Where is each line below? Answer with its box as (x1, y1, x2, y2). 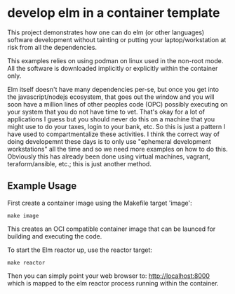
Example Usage (7, 180, 77, 192)
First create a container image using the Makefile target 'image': (7, 199, 192, 207)
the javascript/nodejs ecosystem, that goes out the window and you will (7, 93, 215, 101)
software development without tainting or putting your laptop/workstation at (7, 35, 227, 44)
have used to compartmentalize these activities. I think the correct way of (7, 130, 220, 138)
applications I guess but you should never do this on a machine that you (7, 114, 215, 123)
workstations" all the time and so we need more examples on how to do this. (7, 145, 228, 153)
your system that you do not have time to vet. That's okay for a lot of (7, 107, 206, 116)
